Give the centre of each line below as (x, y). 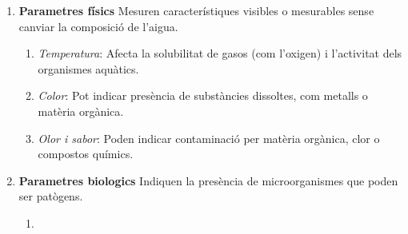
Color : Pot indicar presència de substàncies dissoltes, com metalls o (203, 95)
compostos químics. (86, 154)
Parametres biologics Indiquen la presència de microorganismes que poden (208, 180)
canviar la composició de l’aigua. (98, 26)
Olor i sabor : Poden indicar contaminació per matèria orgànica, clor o (209, 138)
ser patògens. (51, 196)
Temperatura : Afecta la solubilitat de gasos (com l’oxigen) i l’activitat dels (220, 53)
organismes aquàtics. (88, 68)
